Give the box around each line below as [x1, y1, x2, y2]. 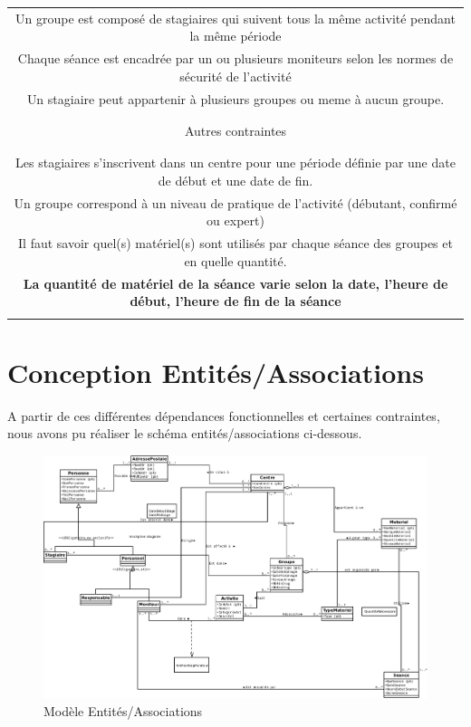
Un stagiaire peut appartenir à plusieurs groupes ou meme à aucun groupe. [26, 89, 445, 108]
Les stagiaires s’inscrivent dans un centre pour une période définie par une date [15, 153, 456, 172]
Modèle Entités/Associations [43, 702, 203, 721]
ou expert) [207, 211, 264, 230]
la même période [189, 26, 282, 45]
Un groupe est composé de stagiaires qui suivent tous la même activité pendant [15, 8, 456, 27]
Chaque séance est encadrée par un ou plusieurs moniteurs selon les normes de [17, 49, 454, 68]
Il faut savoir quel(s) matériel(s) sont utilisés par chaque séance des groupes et [18, 234, 453, 253]
